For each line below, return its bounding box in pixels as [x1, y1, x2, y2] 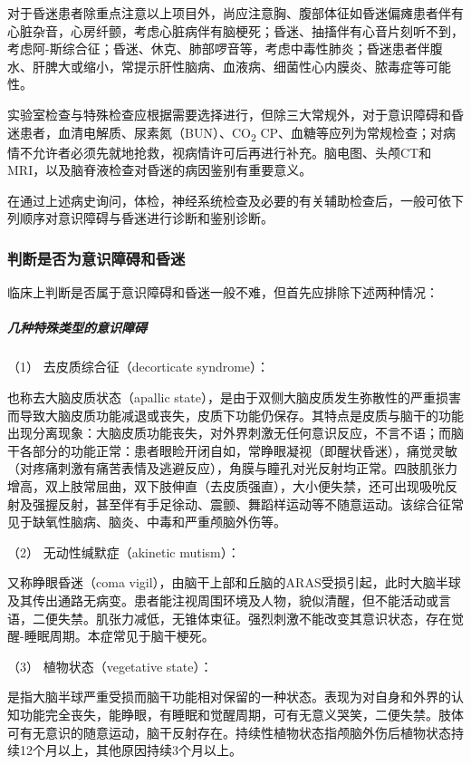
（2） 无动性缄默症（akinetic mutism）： [7, 542, 240, 561]
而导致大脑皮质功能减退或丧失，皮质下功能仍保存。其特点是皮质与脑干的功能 [7, 405, 464, 424]
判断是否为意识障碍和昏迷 [7, 247, 186, 269]
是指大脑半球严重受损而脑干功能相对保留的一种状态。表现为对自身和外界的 [7, 687, 451, 706]
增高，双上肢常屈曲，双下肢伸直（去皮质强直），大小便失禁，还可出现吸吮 [7, 477, 445, 495]
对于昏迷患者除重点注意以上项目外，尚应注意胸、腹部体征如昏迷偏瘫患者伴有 [7, 4, 464, 22]
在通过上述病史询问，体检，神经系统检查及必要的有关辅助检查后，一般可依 [7, 190, 451, 209]
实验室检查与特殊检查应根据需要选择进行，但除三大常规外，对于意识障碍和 [7, 104, 451, 123]
